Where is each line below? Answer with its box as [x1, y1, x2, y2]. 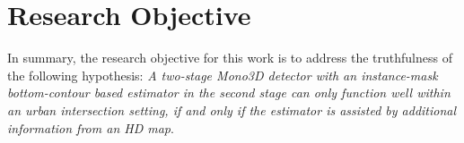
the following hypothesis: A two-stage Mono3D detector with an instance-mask [7, 65, 438, 84]
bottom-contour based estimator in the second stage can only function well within [7, 83, 451, 102]
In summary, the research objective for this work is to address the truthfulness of [7, 48, 452, 67]
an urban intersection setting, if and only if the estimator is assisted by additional [7, 100, 457, 119]
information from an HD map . [7, 118, 174, 137]
